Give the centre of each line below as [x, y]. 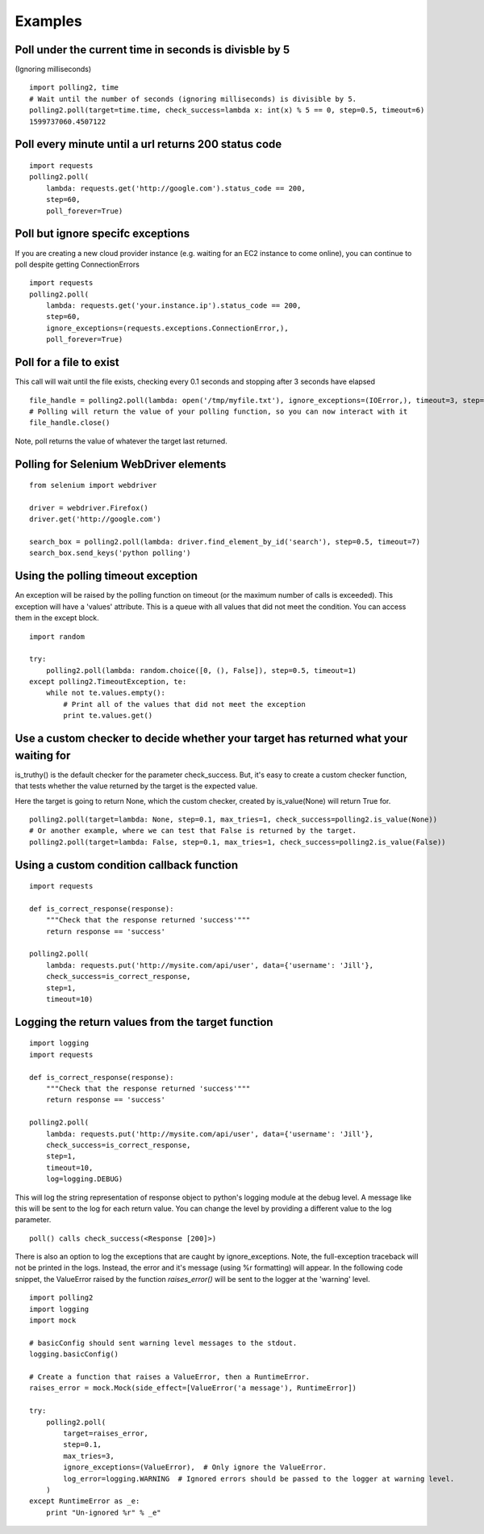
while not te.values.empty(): [105, 693]
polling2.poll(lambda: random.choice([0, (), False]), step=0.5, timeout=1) [201, 670]
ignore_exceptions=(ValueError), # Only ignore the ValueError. [195, 1467]
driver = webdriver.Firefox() [89, 508]
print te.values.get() [108, 716]
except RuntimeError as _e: [85, 1501]
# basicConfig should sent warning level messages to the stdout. [163, 1343]
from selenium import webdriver [93, 485]
